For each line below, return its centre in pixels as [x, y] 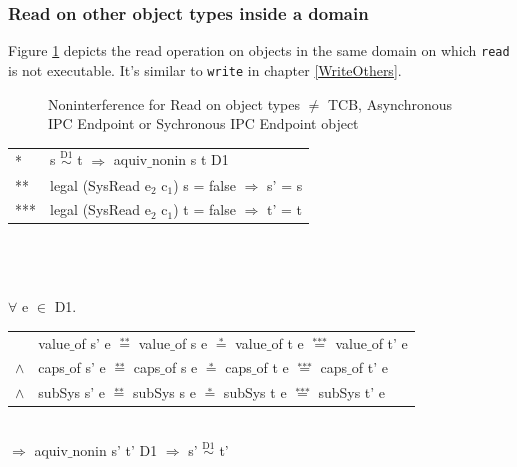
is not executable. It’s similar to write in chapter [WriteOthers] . [205, 69]
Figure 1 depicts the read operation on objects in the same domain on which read [259, 50]
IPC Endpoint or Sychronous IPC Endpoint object [203, 123]
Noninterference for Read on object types [174, 103]
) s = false [204, 184]
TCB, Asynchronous [390, 103]
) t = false [204, 209]
